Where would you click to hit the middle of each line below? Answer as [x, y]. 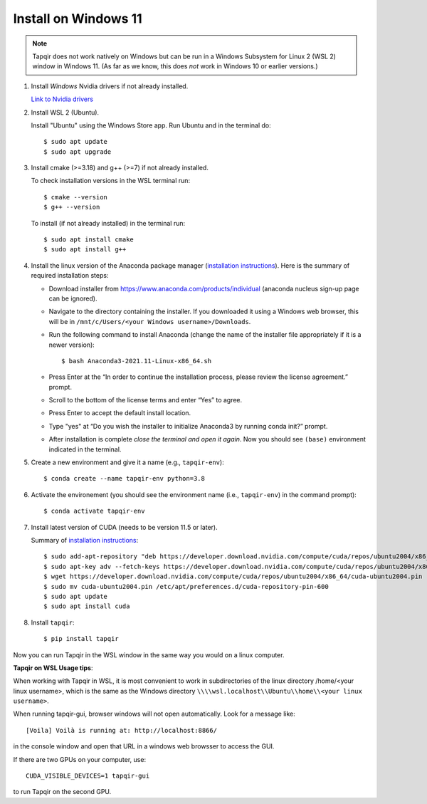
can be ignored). [73, 298]
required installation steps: [70, 276]
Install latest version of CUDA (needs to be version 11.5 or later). [125, 527]
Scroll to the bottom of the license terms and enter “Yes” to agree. [146, 400]
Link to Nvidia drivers [62, 99]
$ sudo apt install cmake [89, 240]
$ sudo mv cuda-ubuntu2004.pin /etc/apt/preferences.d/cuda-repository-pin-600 [186, 586]
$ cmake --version [76, 197]
